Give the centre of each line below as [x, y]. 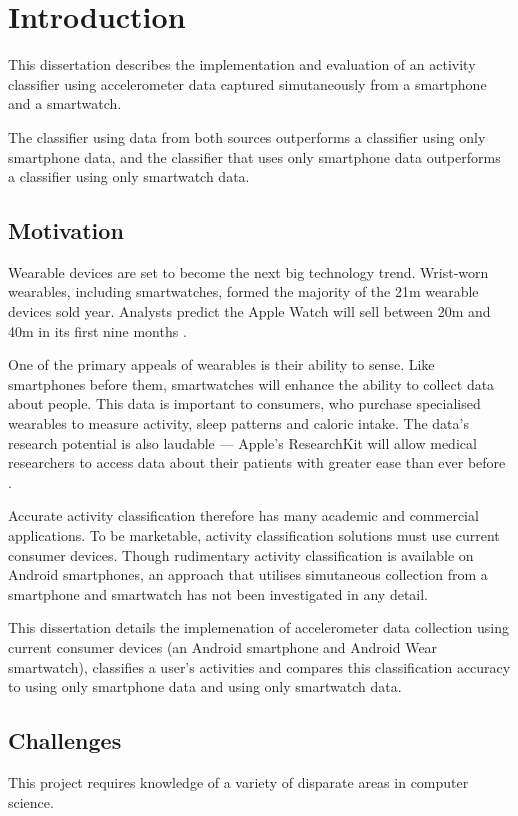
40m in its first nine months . [97, 330]
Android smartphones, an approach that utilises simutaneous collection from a [248, 574]
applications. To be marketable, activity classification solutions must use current [254, 535]
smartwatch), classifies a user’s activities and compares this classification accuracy [259, 666]
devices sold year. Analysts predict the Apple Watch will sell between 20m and [249, 311]
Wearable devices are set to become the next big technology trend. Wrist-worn [248, 271]
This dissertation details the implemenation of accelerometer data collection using [258, 627]
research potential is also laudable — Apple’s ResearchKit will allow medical [242, 442]
